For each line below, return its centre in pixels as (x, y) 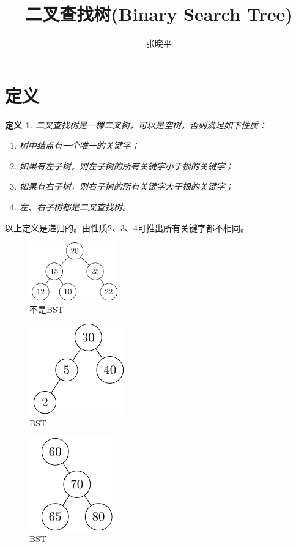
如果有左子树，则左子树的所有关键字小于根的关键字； (126, 166)
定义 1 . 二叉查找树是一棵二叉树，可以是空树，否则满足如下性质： (136, 125)
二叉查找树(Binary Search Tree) (159, 14)
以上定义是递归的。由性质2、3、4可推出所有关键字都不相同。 (127, 227)
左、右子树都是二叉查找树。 (75, 207)
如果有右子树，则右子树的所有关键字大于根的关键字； (126, 186)
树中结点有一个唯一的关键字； (79, 145)
